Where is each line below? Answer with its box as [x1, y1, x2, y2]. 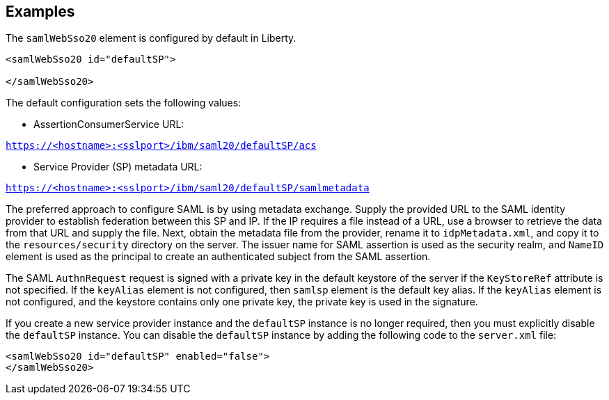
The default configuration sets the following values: [6, 97, 242, 109]
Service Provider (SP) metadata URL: [33, 161, 203, 173]
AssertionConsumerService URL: [33, 118, 184, 131]
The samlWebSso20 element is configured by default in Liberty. [6, 32, 296, 45]
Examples [6, 3, 75, 20]
